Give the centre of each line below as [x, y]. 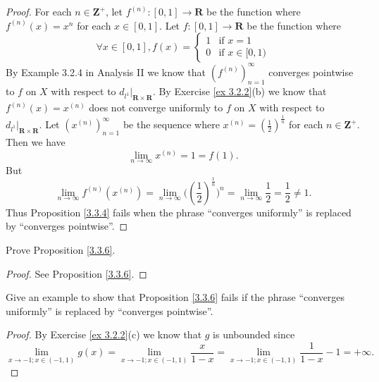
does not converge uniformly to [156, 107]
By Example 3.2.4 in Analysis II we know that [106, 72]
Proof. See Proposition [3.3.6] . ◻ [76, 273]
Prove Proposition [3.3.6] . [61, 249]
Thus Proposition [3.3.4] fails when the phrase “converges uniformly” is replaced [179, 212]
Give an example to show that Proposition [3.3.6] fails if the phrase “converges [175, 297]
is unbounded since [254, 334]
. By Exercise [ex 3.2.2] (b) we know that [240, 91]
